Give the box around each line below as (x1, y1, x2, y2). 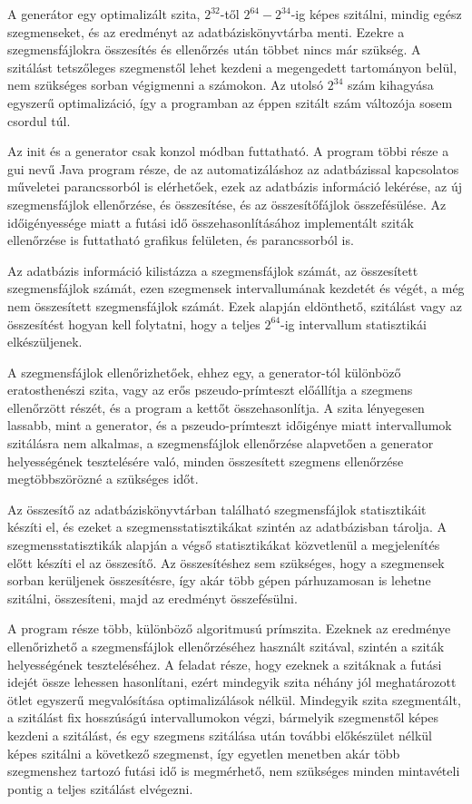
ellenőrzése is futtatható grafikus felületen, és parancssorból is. (7, 230, 354, 250)
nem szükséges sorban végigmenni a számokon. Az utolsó (7, 75, 324, 94)
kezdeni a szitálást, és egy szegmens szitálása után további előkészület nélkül (7, 725, 432, 744)
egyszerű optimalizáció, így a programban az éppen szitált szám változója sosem (7, 93, 453, 112)
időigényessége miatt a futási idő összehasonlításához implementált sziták (7, 212, 414, 231)
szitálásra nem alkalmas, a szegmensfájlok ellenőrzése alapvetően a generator (7, 434, 434, 453)
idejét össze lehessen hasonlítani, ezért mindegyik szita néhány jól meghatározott (7, 672, 457, 691)
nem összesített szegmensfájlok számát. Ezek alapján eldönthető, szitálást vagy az (7, 296, 462, 315)
